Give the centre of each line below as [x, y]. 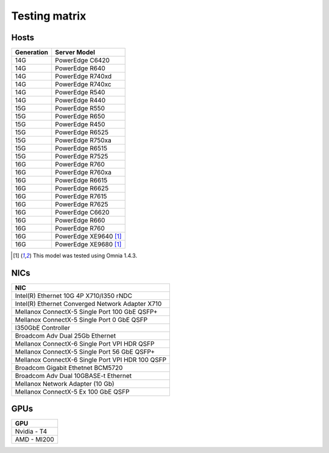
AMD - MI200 [34, 440]
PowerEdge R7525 [82, 157]
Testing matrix [49, 16]
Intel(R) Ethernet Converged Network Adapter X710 [88, 304]
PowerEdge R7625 [82, 204]
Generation [32, 52]
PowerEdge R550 [80, 109]
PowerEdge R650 [80, 116]
